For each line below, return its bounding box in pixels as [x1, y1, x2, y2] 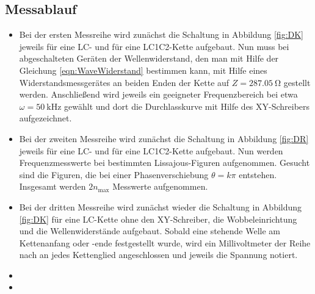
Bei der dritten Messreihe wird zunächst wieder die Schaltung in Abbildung [19, 200, 302, 213]
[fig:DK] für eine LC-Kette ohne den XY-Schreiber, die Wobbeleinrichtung [19, 212, 297, 225]
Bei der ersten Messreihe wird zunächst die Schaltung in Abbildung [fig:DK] [19, 28, 304, 41]
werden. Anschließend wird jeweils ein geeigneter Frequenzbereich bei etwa [19, 88, 298, 101]
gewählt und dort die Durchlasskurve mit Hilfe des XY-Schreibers [64, 99, 310, 112]
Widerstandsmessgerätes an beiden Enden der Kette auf [19, 76, 230, 88]
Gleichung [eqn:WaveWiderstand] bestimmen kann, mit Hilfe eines [19, 63, 267, 76]
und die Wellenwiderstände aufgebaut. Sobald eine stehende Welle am [19, 224, 281, 237]
